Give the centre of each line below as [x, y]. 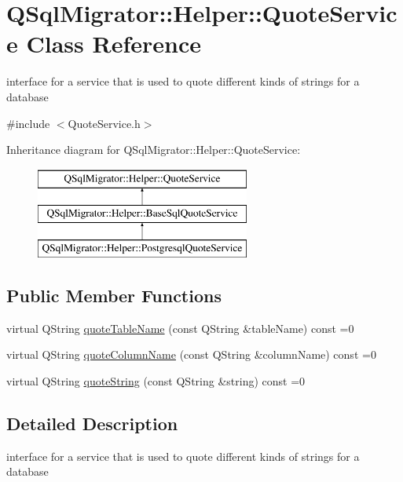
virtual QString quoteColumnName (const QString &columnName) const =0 [191, 354]
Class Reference [114, 44]
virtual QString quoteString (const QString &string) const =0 [156, 381]
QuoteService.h [104, 123]
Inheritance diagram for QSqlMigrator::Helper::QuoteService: [154, 150]
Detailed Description [92, 424]
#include [28, 123]
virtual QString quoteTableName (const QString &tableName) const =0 [180, 328]
